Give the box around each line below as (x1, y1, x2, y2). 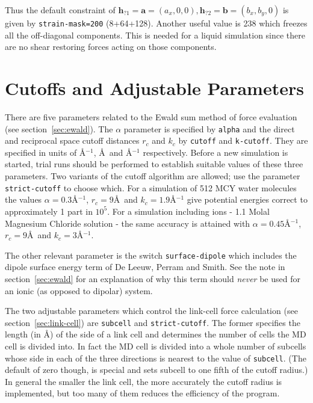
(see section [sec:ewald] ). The (5, 122, 113, 135)
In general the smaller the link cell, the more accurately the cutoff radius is (5, 375, 282, 387)
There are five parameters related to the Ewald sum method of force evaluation (5, 110, 297, 123)
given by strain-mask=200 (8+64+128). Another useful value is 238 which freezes (5, 17, 308, 29)
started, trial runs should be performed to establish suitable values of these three (5, 158, 303, 170)
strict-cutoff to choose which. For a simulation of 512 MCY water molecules (5, 181, 297, 194)
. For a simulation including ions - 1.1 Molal (107, 205, 270, 217)
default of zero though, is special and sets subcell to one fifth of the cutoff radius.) (5, 363, 308, 376)
